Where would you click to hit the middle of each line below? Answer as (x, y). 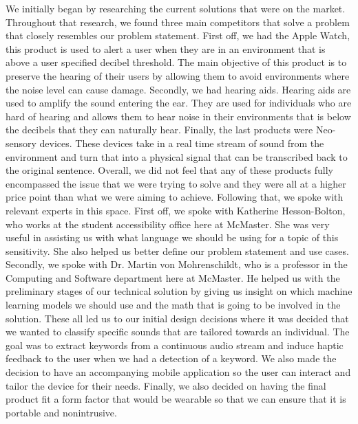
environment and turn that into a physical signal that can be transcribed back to (177, 156)
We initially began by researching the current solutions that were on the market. (176, 8)
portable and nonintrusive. (61, 412)
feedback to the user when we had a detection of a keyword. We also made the (171, 358)
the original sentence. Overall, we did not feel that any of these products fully (169, 170)
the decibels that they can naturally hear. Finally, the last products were (159, 130)
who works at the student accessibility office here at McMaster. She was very (168, 224)
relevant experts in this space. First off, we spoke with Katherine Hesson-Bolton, (176, 210)
